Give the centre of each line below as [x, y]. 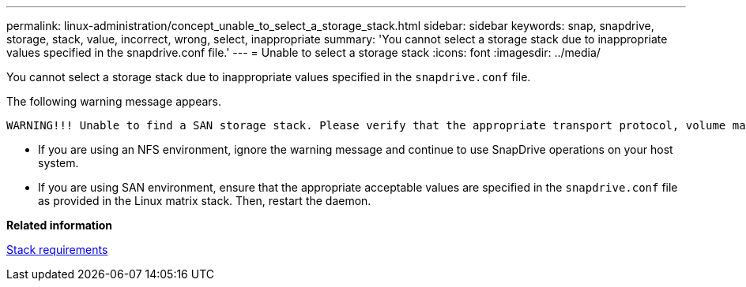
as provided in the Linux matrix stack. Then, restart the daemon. [205, 201]
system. [58, 163]
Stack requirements [57, 250]
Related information [60, 225]
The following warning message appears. [114, 101]
